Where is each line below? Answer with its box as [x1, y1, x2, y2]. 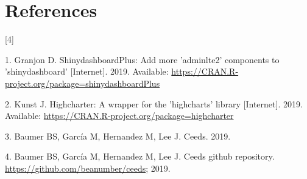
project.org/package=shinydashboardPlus [5, 76, 160, 89]
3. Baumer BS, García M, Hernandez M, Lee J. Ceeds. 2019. [5, 129, 231, 142]
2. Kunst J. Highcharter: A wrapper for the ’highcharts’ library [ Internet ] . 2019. [5, 97, 303, 110]
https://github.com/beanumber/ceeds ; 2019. [5, 161, 171, 174]
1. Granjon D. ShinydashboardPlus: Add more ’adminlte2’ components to [5, 53, 280, 66]
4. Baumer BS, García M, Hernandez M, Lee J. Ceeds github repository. [5, 150, 275, 163]
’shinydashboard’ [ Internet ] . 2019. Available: [5, 65, 169, 78]
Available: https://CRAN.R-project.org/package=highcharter [5, 109, 234, 122]
